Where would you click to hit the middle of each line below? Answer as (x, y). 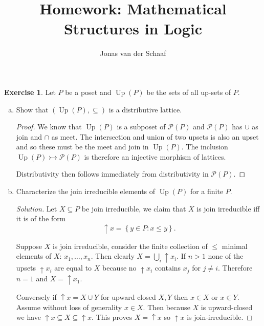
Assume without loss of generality (69, 307)
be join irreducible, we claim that (134, 208)
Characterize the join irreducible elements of (86, 191)
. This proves (112, 317)
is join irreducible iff (228, 208)
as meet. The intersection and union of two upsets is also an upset (155, 136)
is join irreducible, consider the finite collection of (130, 246)
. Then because (167, 307)
